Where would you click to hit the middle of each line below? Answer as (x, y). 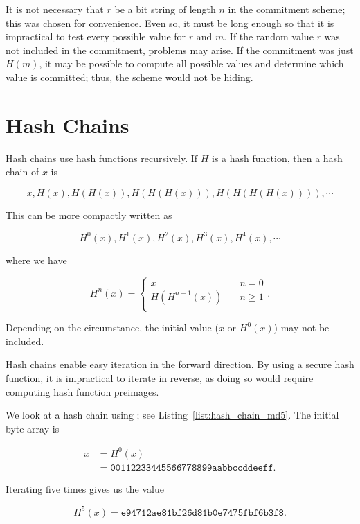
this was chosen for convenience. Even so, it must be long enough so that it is (170, 23)
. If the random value (269, 36)
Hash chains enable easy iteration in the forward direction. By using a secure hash (180, 364)
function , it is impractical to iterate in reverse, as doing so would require (160, 377)
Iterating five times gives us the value (85, 488)
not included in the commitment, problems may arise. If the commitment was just (180, 50)
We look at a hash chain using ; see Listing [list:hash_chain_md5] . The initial (172, 415)
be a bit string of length (165, 9)
